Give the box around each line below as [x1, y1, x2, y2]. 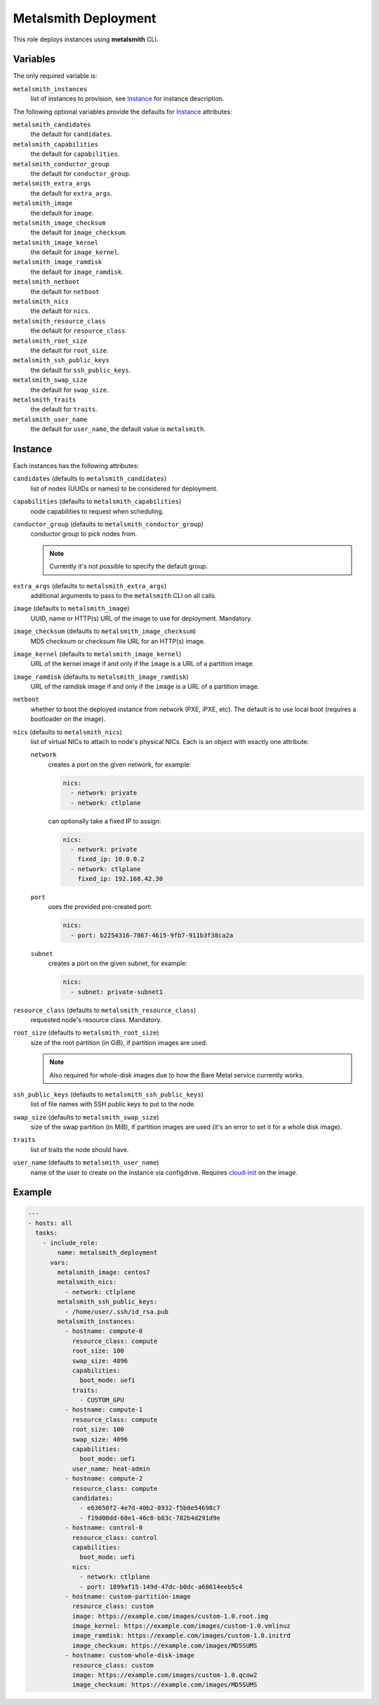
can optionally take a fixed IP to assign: [48, 816, 161, 825]
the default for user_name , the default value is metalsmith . [30, 425, 206, 433]
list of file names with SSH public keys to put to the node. [30, 1100, 197, 1108]
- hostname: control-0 [64, 1524, 143, 1532]
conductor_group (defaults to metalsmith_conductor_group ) [13, 519, 204, 528]
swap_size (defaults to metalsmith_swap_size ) [13, 1113, 159, 1121]
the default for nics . [30, 307, 91, 315]
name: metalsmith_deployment [57, 1249, 158, 1256]
